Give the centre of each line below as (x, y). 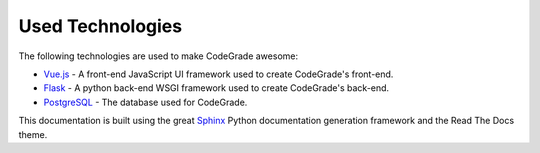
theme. (33, 134)
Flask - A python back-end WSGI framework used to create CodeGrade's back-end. (216, 88)
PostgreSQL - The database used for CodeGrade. (145, 102)
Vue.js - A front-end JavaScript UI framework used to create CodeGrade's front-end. (218, 74)
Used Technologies (100, 26)
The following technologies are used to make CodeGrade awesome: (158, 56)
